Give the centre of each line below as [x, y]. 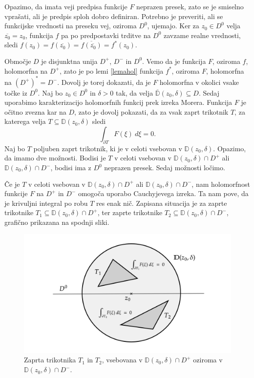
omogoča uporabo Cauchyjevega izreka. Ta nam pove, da [163, 193]
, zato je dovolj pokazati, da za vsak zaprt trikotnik [151, 111]
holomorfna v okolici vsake [199, 82]
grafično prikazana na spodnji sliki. [57, 222]
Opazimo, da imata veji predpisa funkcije [66, 6]
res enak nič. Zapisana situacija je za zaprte [162, 203]
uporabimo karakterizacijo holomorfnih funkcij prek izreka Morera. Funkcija [118, 102]
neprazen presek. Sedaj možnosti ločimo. [165, 168]
